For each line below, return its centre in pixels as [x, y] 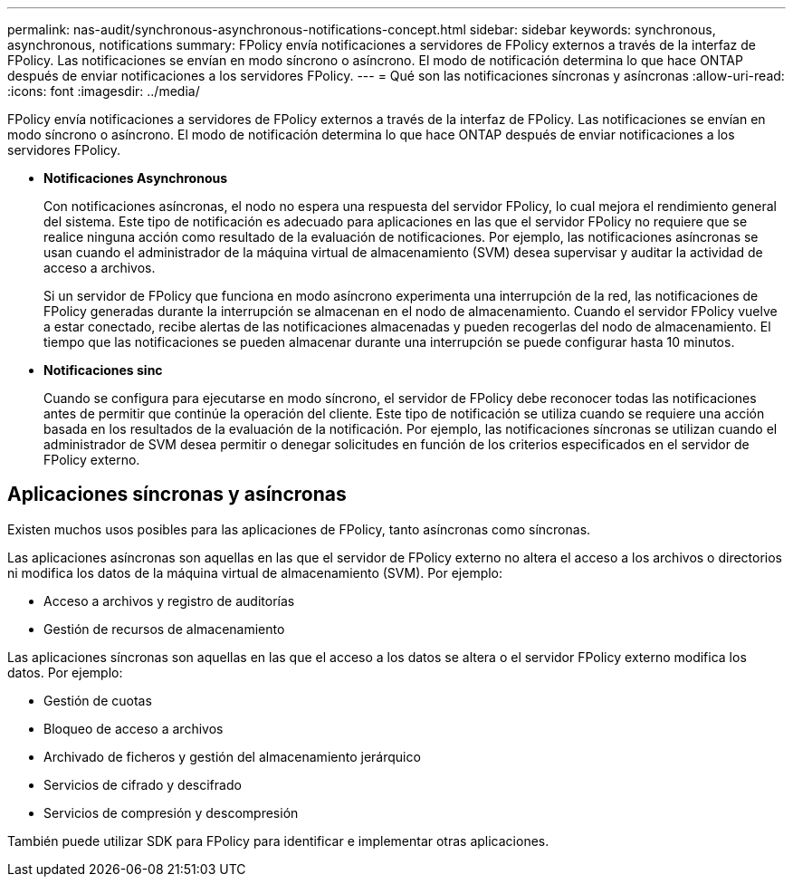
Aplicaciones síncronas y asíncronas [177, 495]
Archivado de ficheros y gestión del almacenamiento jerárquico [232, 756]
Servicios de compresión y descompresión [171, 812]
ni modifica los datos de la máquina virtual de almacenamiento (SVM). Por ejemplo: [255, 572]
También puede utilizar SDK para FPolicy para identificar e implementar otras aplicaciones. [278, 841]
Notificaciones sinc [103, 370]
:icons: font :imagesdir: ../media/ [104, 91]
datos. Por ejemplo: [65, 672]
